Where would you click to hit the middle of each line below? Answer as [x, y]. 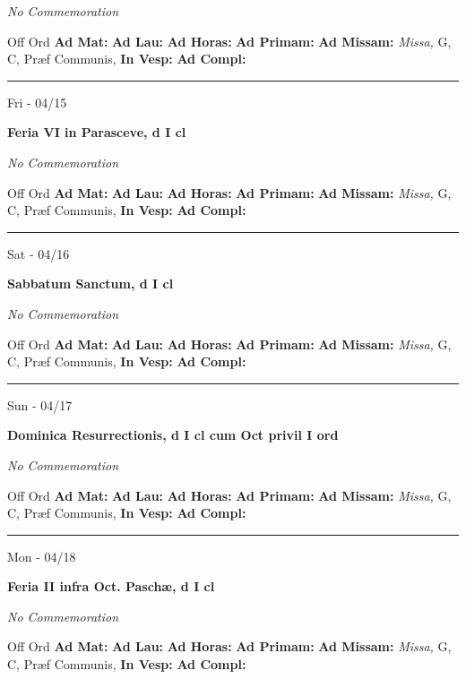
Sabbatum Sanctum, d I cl [91, 284]
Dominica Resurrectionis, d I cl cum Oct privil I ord [173, 435]
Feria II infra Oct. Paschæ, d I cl [111, 586]
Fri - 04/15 [37, 102]
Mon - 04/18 [42, 556]
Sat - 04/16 [39, 253]
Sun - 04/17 [40, 404]
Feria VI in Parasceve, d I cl [97, 132]
